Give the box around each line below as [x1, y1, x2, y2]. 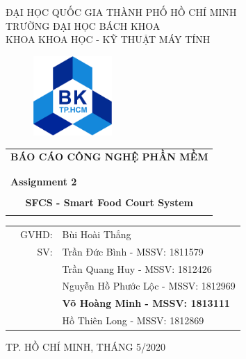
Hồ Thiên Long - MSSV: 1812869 [62, 313, 204, 328]
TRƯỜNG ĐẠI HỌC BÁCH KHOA [6, 18, 161, 33]
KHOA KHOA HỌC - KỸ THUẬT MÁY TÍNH [6, 32, 211, 47]
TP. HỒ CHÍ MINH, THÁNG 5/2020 [6, 340, 166, 354]
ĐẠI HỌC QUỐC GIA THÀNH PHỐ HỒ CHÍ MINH [6, 5, 237, 19]
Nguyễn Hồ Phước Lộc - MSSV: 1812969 [62, 278, 236, 293]
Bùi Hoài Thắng [62, 226, 131, 241]
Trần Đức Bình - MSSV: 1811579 [62, 244, 204, 258]
